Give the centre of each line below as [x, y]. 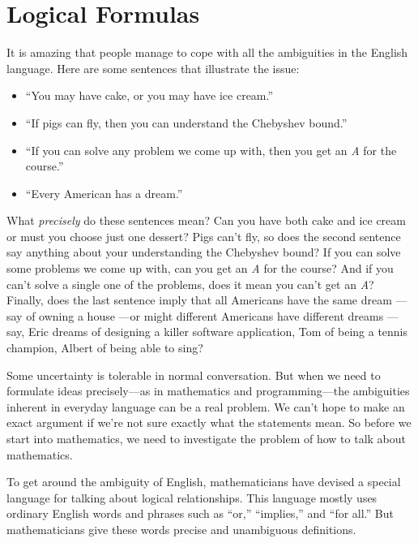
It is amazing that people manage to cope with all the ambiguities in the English [207, 52]
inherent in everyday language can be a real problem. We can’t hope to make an [206, 406]
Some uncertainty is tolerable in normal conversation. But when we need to [194, 375]
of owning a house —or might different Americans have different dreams [205, 315]
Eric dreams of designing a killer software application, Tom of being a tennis [218, 332]
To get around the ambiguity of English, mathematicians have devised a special [204, 482]
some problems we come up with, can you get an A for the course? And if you [200, 268]
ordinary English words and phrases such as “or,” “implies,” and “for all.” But [200, 513]
